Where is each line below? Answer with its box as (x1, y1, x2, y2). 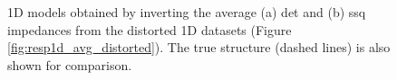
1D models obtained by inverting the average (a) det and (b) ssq (7, 3, 366, 21)
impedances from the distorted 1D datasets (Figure (7, 20, 292, 39)
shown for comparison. (7, 55, 132, 74)
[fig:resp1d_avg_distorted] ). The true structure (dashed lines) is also (7, 38, 391, 57)
